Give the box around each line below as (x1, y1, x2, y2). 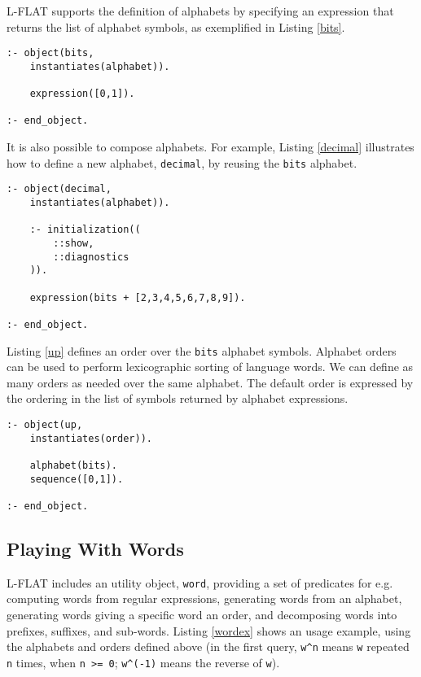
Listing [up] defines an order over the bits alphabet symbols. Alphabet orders (7, 342, 397, 359)
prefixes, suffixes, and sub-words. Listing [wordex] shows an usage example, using (7, 622, 411, 639)
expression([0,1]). (29, 88, 135, 100)
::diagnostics (53, 251, 129, 263)
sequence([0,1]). (29, 473, 124, 485)
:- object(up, (7, 419, 83, 431)
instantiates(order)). (29, 432, 152, 444)
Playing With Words (7, 536, 184, 561)
